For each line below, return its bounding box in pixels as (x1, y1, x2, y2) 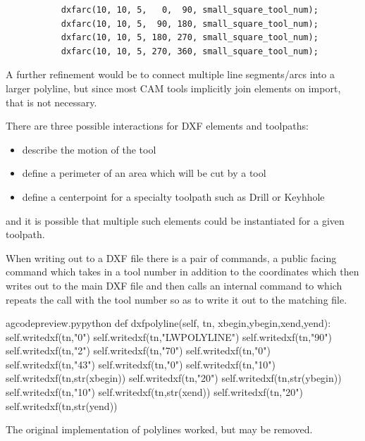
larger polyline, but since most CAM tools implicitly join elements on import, (6, 80, 341, 95)
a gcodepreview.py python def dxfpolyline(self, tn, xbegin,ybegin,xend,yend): (6, 316, 331, 330)
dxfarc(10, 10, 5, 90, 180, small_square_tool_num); (61, 18, 318, 29)
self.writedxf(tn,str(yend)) (6, 398, 118, 413)
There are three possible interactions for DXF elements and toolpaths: (6, 118, 309, 133)
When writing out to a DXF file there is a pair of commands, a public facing (6, 250, 337, 265)
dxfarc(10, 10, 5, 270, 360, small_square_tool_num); (61, 46, 318, 56)
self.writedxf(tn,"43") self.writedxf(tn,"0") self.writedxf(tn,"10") (6, 356, 276, 371)
